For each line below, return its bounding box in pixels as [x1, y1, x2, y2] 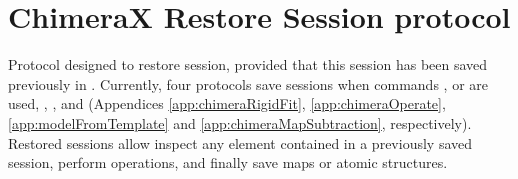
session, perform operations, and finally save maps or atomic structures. [8, 152, 448, 173]
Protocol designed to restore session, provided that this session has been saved [8, 54, 488, 75]
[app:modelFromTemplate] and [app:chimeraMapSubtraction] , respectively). [8, 112, 472, 133]
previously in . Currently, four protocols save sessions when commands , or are [8, 73, 488, 94]
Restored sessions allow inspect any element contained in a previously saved [8, 132, 473, 153]
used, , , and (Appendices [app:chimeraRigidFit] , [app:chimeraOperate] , [8, 93, 446, 114]
